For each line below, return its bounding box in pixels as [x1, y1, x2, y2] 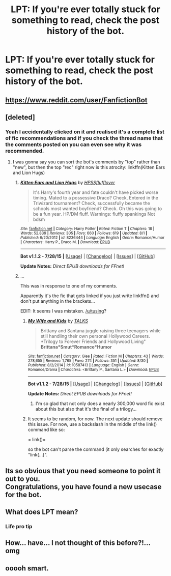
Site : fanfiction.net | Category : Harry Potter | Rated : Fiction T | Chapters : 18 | [20, 226, 155, 232]
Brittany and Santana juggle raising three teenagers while [40, 328, 161, 334]
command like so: [27, 426, 65, 433]
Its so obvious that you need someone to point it [5, 467, 161, 475]
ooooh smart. [5, 564, 49, 572]
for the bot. [5, 490, 42, 499]
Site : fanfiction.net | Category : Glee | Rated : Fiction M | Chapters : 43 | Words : [27, 354, 164, 359]
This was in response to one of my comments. [20, 283, 118, 289]
